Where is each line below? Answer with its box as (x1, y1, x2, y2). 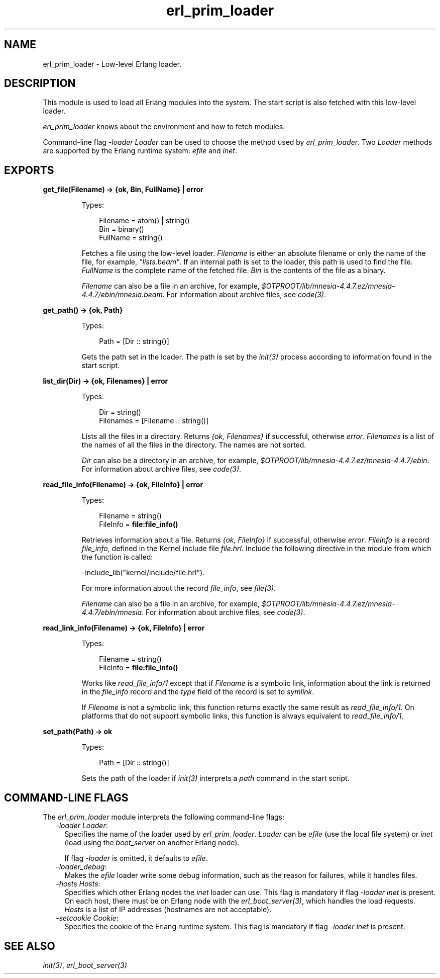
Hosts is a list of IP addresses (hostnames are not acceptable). (64, 905, 272, 914)
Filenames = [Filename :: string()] (99, 416, 209, 425)
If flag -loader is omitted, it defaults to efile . (64, 854, 208, 863)
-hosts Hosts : (56, 879, 100, 888)
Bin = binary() (99, 225, 144, 234)
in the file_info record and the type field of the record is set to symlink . (81, 687, 314, 696)
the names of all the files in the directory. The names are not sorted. (81, 440, 306, 450)
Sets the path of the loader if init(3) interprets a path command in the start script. (81, 774, 350, 783)
